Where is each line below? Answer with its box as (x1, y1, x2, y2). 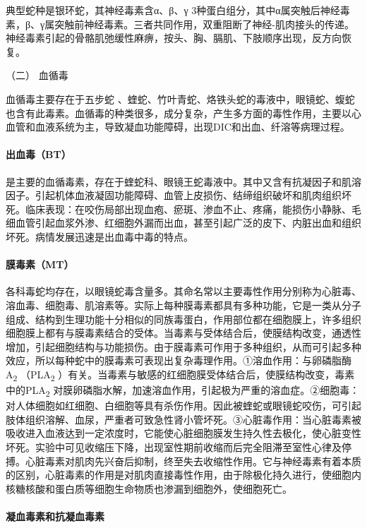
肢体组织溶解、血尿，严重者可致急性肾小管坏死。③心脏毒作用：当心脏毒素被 (6, 412, 361, 426)
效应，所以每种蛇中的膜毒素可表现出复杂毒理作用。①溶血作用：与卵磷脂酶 (6, 353, 351, 368)
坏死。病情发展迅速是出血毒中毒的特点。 (6, 229, 193, 244)
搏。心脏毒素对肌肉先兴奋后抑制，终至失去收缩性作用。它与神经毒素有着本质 (6, 453, 361, 468)
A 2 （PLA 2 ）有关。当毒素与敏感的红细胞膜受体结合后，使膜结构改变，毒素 (6, 366, 355, 383)
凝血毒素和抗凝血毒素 (6, 508, 104, 523)
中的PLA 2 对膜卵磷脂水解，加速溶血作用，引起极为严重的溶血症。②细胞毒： (6, 383, 360, 399)
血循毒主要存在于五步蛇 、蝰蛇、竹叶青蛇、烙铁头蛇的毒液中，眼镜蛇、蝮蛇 (6, 91, 355, 106)
